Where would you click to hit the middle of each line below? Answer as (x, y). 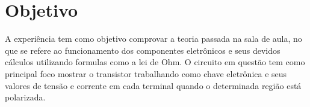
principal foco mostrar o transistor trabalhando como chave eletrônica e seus (146, 73)
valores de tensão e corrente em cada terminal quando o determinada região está (153, 85)
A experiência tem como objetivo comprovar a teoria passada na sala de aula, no (153, 39)
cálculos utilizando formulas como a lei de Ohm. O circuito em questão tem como (155, 62)
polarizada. (25, 97)
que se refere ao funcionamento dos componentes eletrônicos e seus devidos (143, 50)
